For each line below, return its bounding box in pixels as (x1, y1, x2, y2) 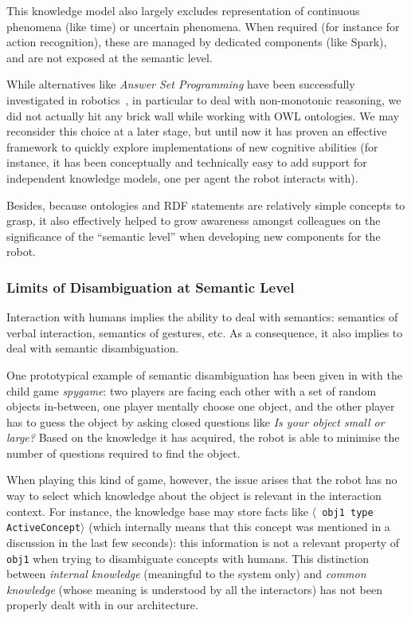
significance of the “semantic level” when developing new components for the (6, 227, 381, 244)
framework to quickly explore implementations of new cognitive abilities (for (6, 138, 378, 155)
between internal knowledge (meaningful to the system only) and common (6, 565, 366, 582)
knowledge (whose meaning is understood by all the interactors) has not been (6, 581, 382, 597)
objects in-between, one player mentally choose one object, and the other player (6, 398, 395, 415)
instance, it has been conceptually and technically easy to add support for (6, 154, 367, 171)
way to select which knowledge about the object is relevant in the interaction (6, 487, 382, 504)
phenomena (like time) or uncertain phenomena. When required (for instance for (6, 18, 400, 34)
